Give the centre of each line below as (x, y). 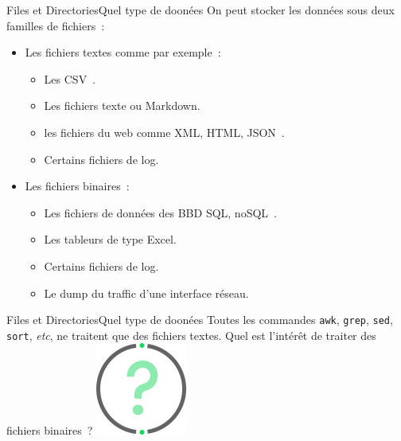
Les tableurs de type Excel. (110, 239)
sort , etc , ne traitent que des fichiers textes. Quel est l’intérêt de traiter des (191, 335)
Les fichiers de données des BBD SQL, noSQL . (160, 212)
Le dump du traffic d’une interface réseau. (146, 293)
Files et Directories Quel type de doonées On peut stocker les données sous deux (200, 10)
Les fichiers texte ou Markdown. (122, 105)
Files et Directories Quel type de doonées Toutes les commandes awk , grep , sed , (200, 320)
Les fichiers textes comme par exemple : (123, 52)
